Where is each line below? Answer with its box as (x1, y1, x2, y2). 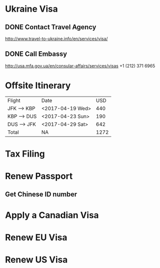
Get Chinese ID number (5, 190, 77, 198)
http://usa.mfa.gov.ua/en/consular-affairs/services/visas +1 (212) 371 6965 (5, 62, 155, 69)
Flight (7, 97, 20, 103)
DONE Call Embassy (5, 50, 67, 58)
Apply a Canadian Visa (5, 209, 99, 221)
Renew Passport (5, 171, 73, 182)
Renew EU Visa (5, 232, 67, 243)
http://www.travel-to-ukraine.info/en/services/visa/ (5, 36, 108, 41)
